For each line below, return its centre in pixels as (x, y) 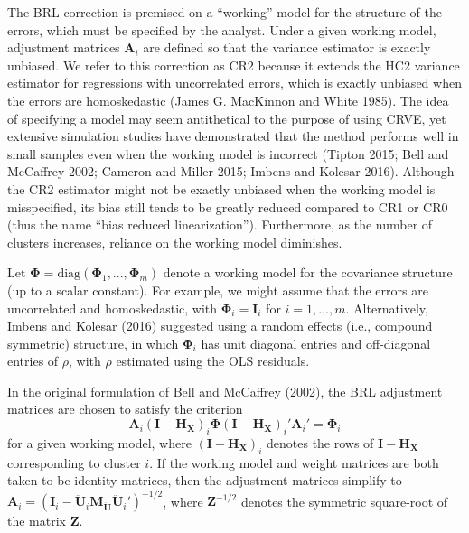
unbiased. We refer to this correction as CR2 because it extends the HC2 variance (234, 65)
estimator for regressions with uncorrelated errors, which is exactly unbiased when (234, 83)
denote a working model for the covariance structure (308, 272)
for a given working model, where (99, 442)
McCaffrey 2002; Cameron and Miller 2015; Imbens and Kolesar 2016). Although (231, 171)
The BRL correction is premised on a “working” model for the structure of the (225, 12)
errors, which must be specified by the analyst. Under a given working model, (222, 29)
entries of (33, 361)
